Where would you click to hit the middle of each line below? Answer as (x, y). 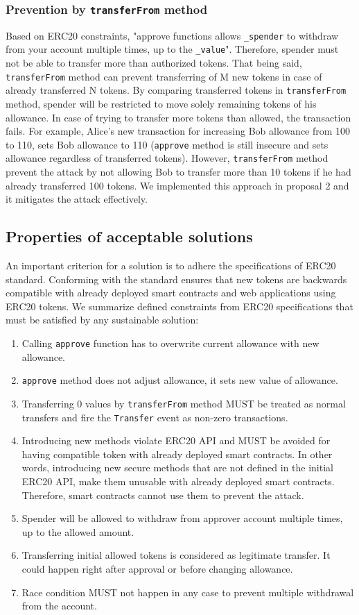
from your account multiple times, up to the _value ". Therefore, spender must (172, 49)
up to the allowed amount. (78, 531)
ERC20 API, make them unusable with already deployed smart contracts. (178, 481)
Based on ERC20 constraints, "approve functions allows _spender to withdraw (172, 35)
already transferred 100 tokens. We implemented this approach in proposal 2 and (177, 185)
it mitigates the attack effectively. (77, 199)
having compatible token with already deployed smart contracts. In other (177, 454)
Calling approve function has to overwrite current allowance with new (170, 343)
